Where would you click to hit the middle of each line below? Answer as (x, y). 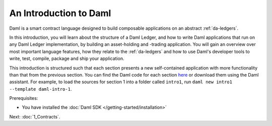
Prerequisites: (24, 98)
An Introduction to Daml (60, 13)
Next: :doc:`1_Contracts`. (35, 116)
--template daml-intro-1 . (41, 89)
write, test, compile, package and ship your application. (67, 58)
